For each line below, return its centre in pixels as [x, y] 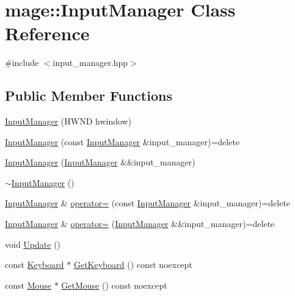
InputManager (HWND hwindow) [68, 121]
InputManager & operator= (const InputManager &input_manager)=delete [148, 203]
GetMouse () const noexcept [114, 285]
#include [22, 63]
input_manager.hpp [90, 63]
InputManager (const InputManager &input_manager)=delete [122, 141]
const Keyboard [35, 265]
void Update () [33, 244]
